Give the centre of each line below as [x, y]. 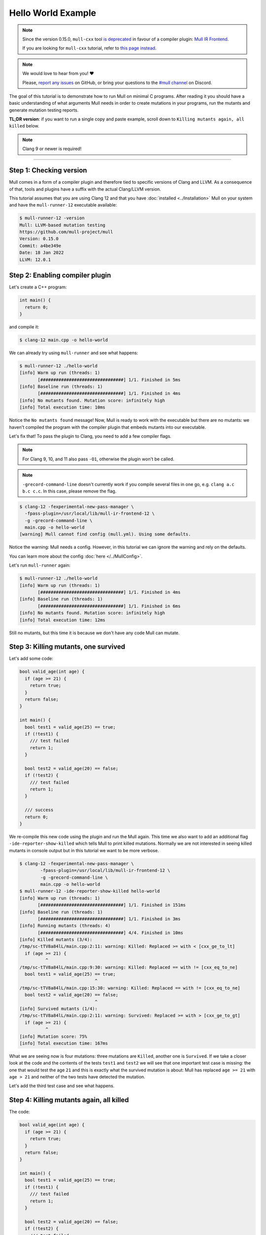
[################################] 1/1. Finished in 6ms [109, 606]
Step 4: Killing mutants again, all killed [69, 1100]
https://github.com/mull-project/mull [66, 232]
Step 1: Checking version [48, 170]
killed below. [24, 126]
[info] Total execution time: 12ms [62, 620]
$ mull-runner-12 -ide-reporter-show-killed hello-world [90, 891]
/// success [39, 810]
